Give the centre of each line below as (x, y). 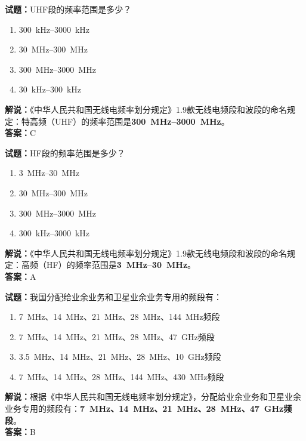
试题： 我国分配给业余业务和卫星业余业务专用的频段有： (113, 296)
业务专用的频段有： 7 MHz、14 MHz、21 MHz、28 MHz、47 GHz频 (149, 408)
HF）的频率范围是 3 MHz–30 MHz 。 (121, 265)
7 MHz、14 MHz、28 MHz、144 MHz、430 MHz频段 (121, 376)
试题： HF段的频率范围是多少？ (65, 152)
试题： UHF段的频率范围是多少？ (68, 9)
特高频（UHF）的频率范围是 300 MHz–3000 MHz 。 (125, 121)
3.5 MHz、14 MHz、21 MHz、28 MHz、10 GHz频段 (120, 357)
